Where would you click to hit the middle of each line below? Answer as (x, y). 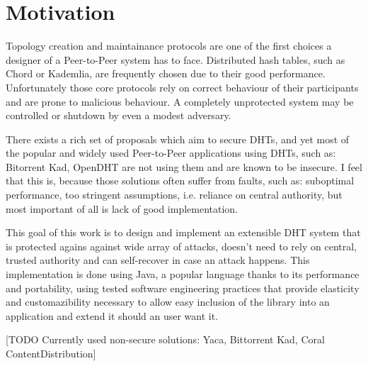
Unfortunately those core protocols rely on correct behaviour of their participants (182, 87)
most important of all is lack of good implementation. (122, 208)
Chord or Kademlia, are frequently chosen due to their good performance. (166, 73)
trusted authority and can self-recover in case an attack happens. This (158, 260)
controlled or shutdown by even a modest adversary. (119, 115)
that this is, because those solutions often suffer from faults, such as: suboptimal (180, 181)
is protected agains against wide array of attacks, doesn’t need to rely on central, (182, 246)
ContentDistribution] (51, 353)
